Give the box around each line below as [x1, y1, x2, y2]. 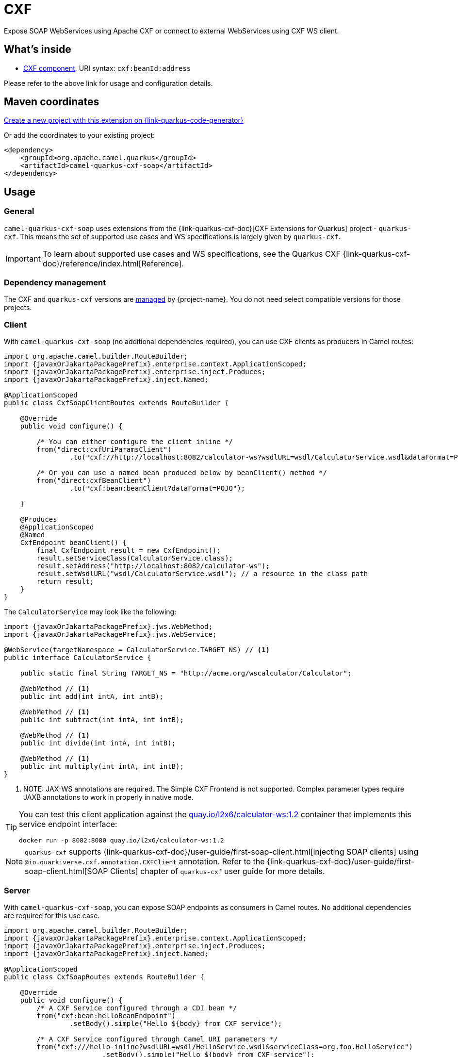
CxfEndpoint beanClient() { [20, 539, 127, 547]
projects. [4, 303, 32, 312]
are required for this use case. [4, 911, 100, 920]
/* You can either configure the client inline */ [36, 438, 233, 446]
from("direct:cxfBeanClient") [36, 477, 151, 485]
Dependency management [4, 278, 106, 288]
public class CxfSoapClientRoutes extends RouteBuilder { [4, 399, 229, 407]
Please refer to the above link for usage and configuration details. [4, 79, 213, 87]
